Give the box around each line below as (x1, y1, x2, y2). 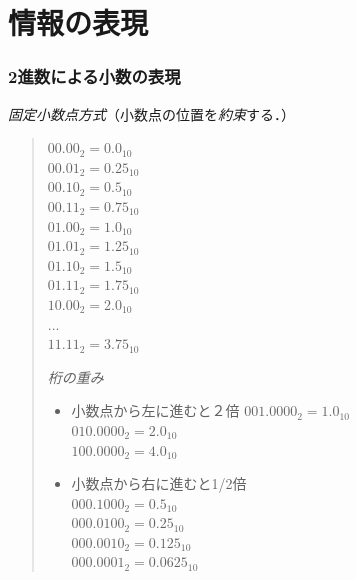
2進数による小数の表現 (8, 64, 181, 89)
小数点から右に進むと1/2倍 (71, 473, 247, 494)
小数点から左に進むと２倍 (71, 400, 240, 421)
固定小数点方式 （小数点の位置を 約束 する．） (8, 103, 295, 124)
